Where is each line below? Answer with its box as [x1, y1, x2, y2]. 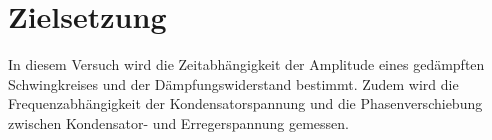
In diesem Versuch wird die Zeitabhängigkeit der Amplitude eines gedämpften [8, 54, 485, 75]
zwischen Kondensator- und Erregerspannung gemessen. [8, 112, 350, 133]
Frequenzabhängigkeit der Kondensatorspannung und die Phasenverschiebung [8, 93, 483, 114]
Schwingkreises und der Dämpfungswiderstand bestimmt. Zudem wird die [8, 73, 459, 94]
